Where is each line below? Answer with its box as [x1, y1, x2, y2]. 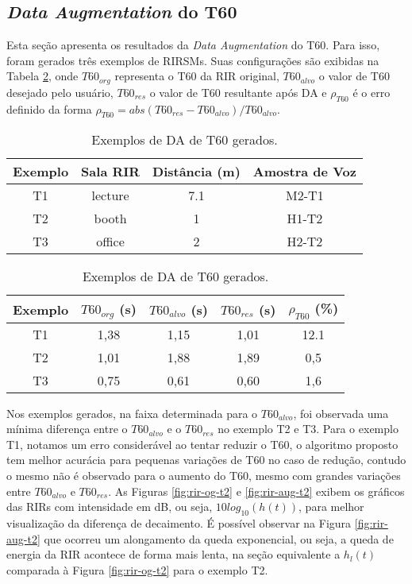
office [96, 232, 125, 251]
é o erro [352, 83, 391, 100]
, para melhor [298, 498, 364, 515]
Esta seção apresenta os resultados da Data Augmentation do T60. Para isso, [6, 37, 380, 53]
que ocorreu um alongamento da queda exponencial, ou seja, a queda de [44, 530, 394, 547]
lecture [91, 186, 129, 205]
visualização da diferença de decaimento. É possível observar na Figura [6, 514, 352, 531]
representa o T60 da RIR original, [114, 68, 279, 84]
